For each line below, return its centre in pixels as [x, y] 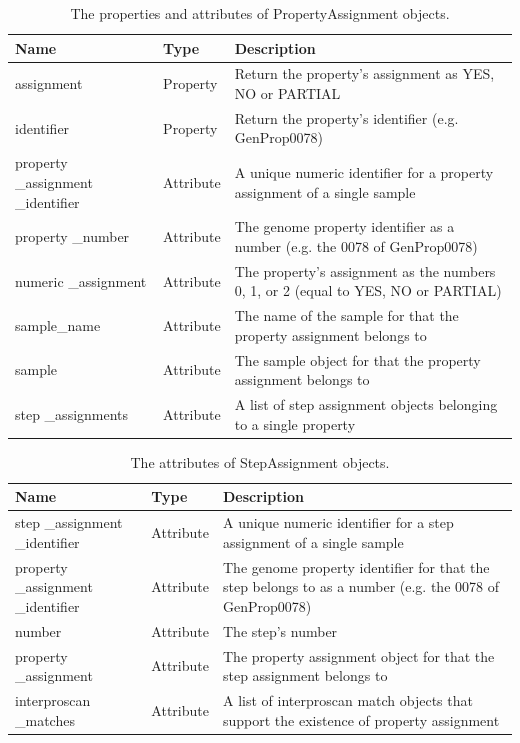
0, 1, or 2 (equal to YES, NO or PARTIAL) [368, 290]
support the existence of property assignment [361, 719]
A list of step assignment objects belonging [366, 404]
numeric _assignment [81, 280]
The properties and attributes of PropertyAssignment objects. [260, 13]
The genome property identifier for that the [356, 566]
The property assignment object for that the [358, 655]
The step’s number [280, 630]
